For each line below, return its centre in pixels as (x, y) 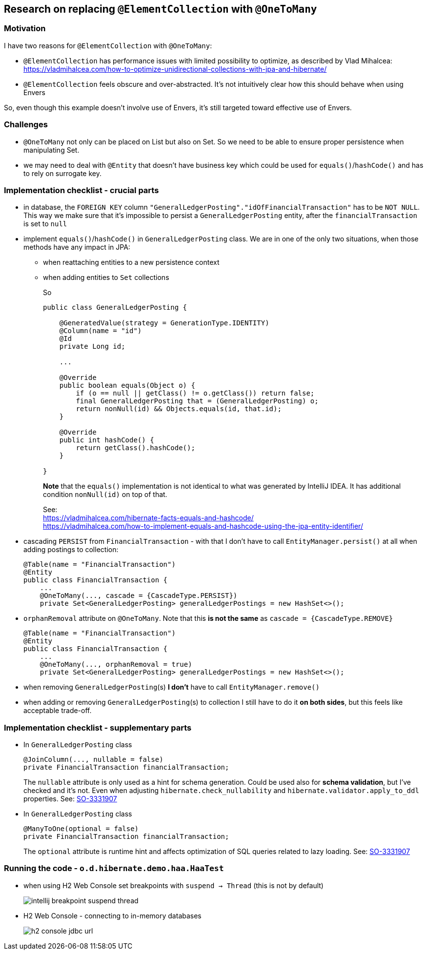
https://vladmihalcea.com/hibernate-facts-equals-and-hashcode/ (148, 518)
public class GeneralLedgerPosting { (115, 308)
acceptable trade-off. (58, 711)
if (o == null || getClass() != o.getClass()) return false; (195, 393)
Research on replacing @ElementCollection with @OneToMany (161, 9)
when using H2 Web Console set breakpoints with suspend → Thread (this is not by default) (173, 885)
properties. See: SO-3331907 (70, 799)
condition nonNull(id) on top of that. (105, 495)
